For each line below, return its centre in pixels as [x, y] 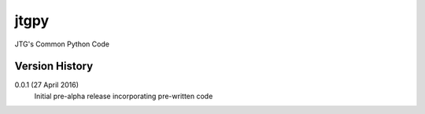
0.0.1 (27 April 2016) [46, 85]
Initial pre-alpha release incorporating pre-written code [124, 96]
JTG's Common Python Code [62, 44]
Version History [54, 66]
